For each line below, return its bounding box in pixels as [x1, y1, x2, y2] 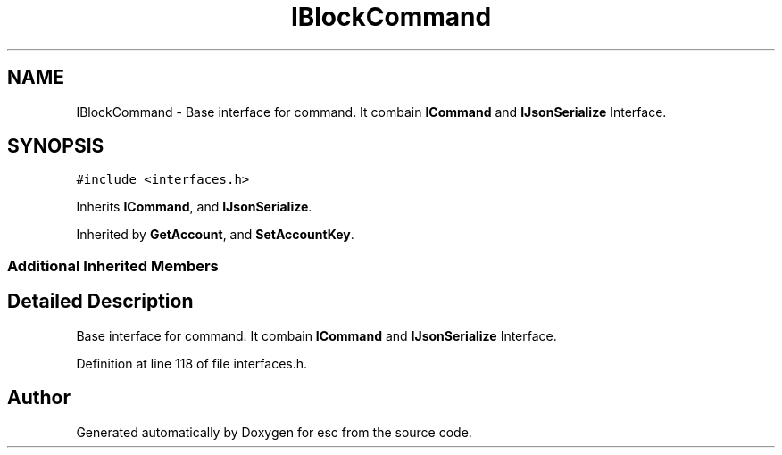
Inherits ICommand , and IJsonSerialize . [76, 199, 312, 215]
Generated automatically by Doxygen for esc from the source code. [76, 424, 472, 440]
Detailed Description [7, 290, 194, 313]
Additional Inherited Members [7, 256, 219, 275]
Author [7, 386, 71, 409]
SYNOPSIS [7, 135, 104, 158]
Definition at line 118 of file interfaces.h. [76, 355, 308, 371]
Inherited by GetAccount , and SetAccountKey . [76, 227, 354, 243]
